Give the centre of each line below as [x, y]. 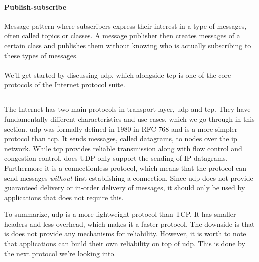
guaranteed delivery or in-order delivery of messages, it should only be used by [125, 188]
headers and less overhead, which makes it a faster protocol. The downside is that [129, 224]
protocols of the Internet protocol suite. [65, 84]
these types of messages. [41, 55]
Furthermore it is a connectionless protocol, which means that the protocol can [125, 168]
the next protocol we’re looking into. [60, 253]
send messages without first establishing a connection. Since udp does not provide [129, 178]
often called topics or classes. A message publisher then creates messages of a [122, 35]
